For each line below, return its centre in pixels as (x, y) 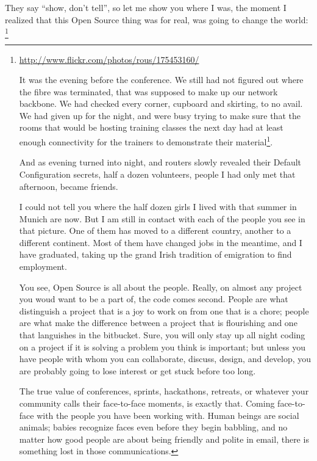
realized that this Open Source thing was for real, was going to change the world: (157, 19)
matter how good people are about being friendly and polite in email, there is (164, 439)
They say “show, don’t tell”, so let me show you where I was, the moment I (146, 7)
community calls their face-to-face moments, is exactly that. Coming (147, 403)
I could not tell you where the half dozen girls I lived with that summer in (158, 207)
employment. (43, 267)
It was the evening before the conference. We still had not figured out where (161, 80)
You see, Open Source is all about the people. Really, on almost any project (161, 287)
